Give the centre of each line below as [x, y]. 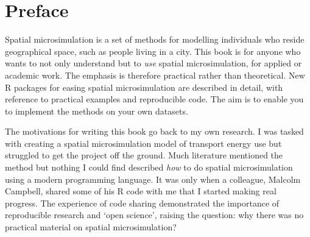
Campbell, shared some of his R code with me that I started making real [141, 191]
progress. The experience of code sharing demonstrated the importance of [142, 203]
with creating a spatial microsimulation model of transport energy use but [143, 143]
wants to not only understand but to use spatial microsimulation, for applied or [153, 63]
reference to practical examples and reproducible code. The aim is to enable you [154, 99]
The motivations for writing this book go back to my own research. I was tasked [154, 131]
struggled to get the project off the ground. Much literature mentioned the [144, 155]
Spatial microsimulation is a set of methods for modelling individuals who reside [155, 39]
